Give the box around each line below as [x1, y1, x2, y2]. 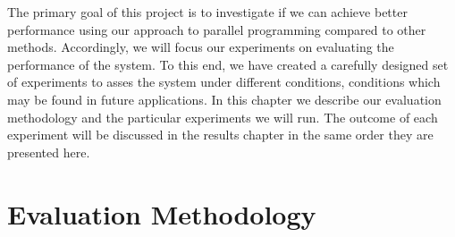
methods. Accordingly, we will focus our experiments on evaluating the [7, 38, 394, 56]
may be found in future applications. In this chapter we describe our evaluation [7, 89, 442, 108]
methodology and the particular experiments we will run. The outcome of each [7, 107, 438, 126]
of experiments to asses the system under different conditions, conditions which [7, 72, 441, 91]
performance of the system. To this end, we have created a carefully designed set [7, 55, 449, 73]
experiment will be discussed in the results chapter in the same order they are [7, 125, 434, 144]
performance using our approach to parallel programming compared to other [7, 20, 426, 38]
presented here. [7, 142, 90, 161]
